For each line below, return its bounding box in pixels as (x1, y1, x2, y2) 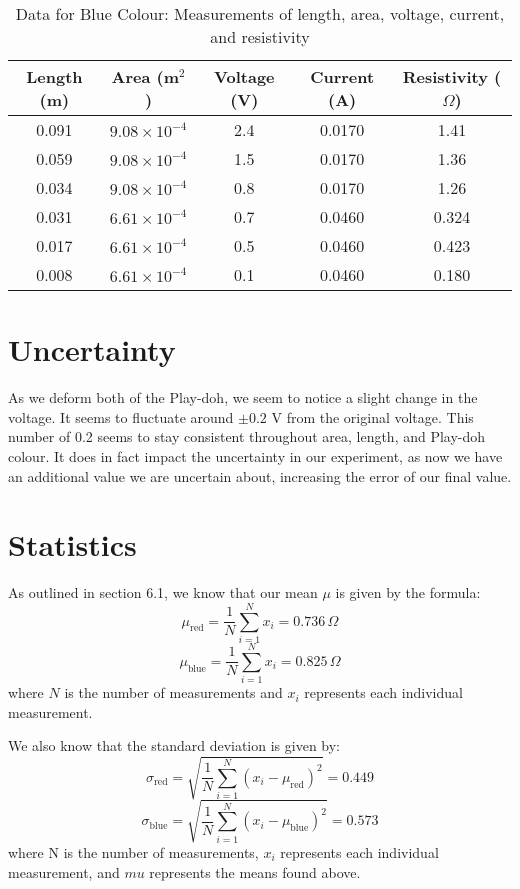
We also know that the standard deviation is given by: (8, 735, 341, 756)
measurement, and (8, 861, 120, 882)
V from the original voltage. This (271, 406, 474, 427)
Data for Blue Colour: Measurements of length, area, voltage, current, (15, 2, 505, 25)
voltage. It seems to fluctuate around (8, 406, 234, 427)
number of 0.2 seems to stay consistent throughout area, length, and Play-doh (8, 426, 486, 447)
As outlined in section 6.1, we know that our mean (8, 582, 318, 603)
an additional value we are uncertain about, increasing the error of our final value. (8, 465, 512, 486)
